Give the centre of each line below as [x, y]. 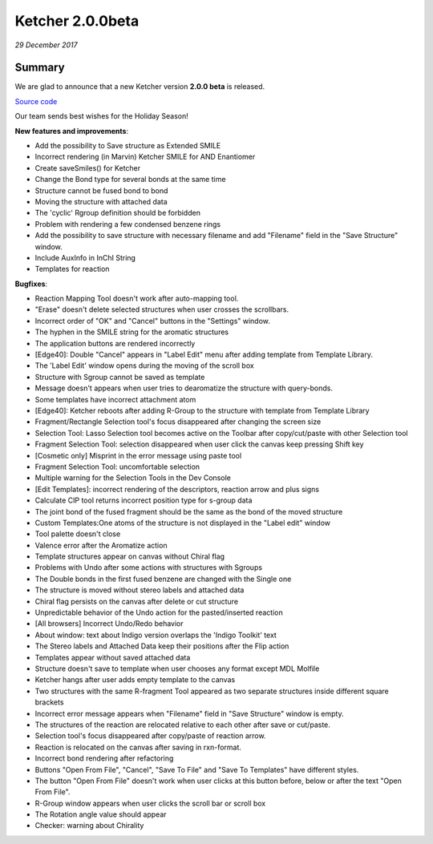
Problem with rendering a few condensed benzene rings [127, 224]
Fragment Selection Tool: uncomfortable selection [117, 466]
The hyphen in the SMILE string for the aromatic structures [132, 332]
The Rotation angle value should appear [101, 814]
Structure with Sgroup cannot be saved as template [120, 377]
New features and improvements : [71, 131]
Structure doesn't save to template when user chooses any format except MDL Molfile [177, 668]
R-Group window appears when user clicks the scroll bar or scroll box [150, 803]
